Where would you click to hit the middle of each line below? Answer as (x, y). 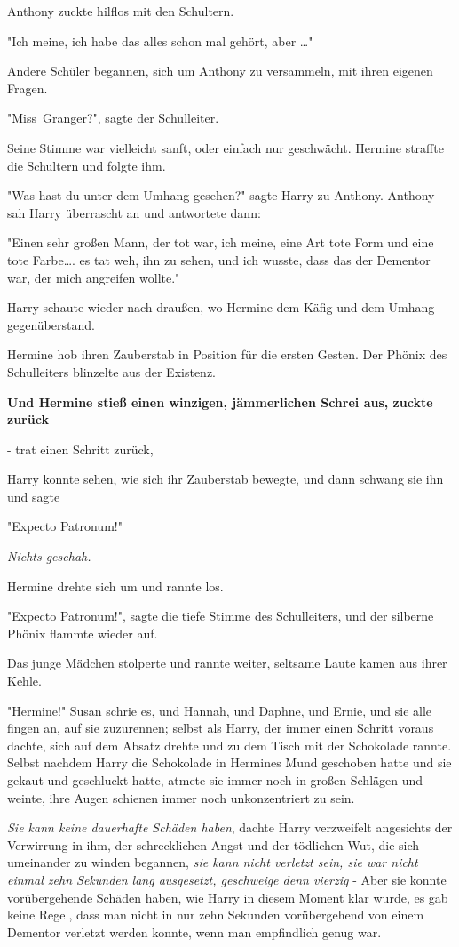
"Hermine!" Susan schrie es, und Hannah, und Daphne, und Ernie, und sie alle (220, 710)
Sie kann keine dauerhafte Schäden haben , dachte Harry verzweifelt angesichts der (230, 827)
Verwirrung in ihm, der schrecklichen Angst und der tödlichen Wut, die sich (214, 844)
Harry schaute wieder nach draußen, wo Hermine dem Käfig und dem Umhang (221, 307)
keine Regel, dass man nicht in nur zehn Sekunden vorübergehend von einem (216, 915)
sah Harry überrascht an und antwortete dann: (134, 212)
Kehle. (24, 681)
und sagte (34, 496)
